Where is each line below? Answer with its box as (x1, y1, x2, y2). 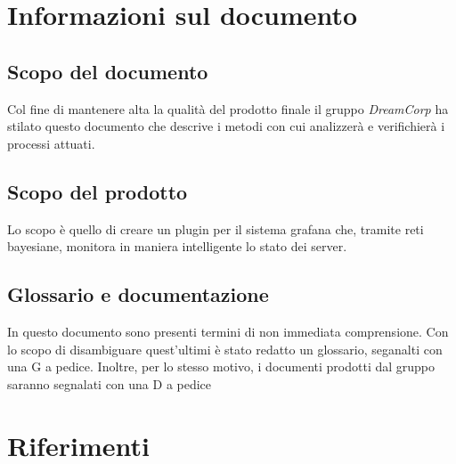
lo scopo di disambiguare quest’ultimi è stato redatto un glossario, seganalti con (7, 339, 443, 358)
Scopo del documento (7, 57, 208, 85)
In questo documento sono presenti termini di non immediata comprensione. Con (7, 322, 449, 340)
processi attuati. (7, 134, 95, 152)
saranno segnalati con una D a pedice (7, 374, 212, 393)
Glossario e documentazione (7, 281, 269, 308)
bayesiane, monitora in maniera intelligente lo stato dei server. (7, 237, 347, 256)
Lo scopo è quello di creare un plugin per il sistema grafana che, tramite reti (7, 219, 424, 238)
